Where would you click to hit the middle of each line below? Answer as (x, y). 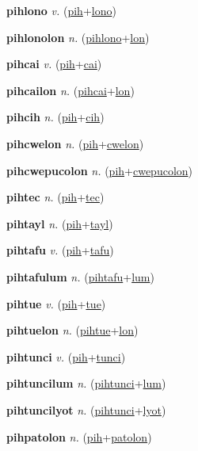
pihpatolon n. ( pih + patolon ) (79, 436)
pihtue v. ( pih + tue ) (56, 303)
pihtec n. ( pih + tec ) (55, 197)
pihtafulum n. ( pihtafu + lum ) (80, 276)
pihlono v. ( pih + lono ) (61, 10)
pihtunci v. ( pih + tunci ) (66, 356)
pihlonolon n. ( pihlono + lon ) (78, 37)
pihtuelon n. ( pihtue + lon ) (72, 330)
